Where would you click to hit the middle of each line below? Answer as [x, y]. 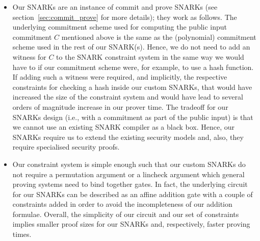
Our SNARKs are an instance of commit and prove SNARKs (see [115, 7]
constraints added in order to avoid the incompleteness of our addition [122, 204]
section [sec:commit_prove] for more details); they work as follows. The [125, 17]
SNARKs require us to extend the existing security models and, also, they [128, 137]
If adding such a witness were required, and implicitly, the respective [120, 77]
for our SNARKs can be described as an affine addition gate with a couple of [133, 194]
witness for [29, 56]
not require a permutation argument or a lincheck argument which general [128, 174]
